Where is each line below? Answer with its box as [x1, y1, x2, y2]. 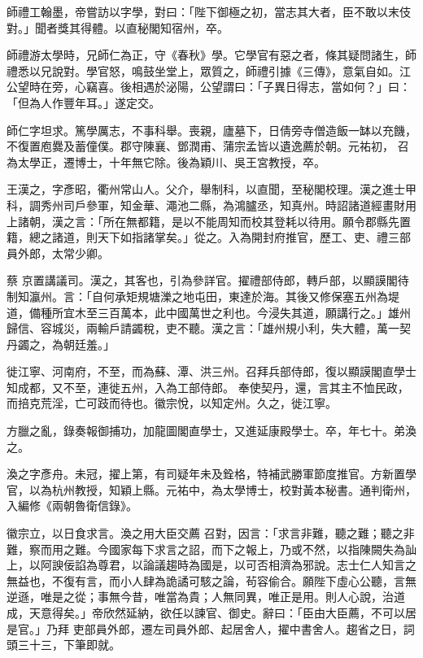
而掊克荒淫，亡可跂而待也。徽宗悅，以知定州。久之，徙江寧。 [7, 394, 337, 412]
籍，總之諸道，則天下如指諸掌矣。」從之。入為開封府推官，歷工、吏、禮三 [7, 229, 399, 246]
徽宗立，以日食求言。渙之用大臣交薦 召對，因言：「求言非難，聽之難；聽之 [7, 525, 403, 542]
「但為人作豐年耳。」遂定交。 [7, 94, 160, 111]
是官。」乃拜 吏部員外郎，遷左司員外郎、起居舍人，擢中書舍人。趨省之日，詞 [7, 620, 415, 637]
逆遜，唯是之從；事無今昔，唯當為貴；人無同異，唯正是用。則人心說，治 [7, 588, 394, 605]
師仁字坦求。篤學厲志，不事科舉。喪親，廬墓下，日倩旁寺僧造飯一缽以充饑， [7, 121, 416, 138]
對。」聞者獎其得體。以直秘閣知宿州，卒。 [7, 19, 229, 36]
